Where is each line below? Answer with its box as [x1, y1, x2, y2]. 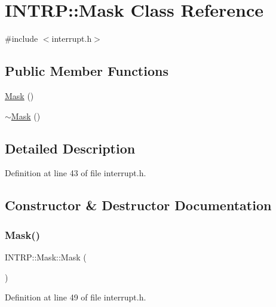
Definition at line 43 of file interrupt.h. [5, 167, 146, 179]
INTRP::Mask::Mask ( [5, 250, 87, 263]
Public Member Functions [5, 62, 168, 80]
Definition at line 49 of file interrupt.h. [5, 291, 146, 303]
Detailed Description [5, 139, 136, 157]
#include [5, 32, 38, 45]
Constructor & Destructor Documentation [5, 196, 272, 214]
